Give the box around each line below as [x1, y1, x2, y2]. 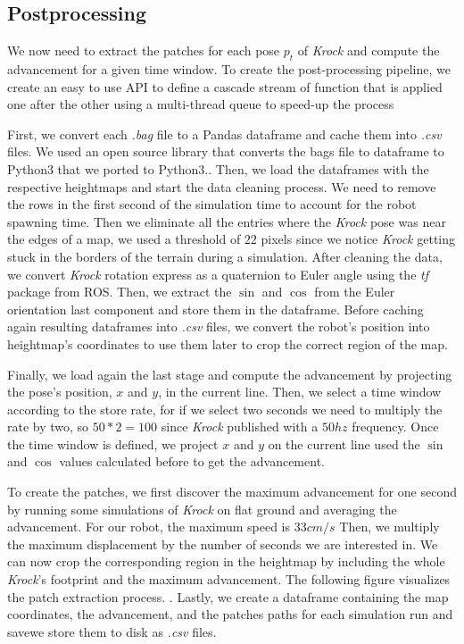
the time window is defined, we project [7, 434, 219, 453]
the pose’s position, [7, 382, 112, 401]
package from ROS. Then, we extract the [7, 282, 232, 301]
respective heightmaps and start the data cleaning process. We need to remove [7, 177, 436, 196]
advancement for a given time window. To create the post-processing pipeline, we [7, 60, 451, 78]
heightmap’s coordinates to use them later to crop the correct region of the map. [7, 334, 448, 353]
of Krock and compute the [297, 41, 440, 60]
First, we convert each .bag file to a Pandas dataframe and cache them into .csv [7, 124, 442, 143]
